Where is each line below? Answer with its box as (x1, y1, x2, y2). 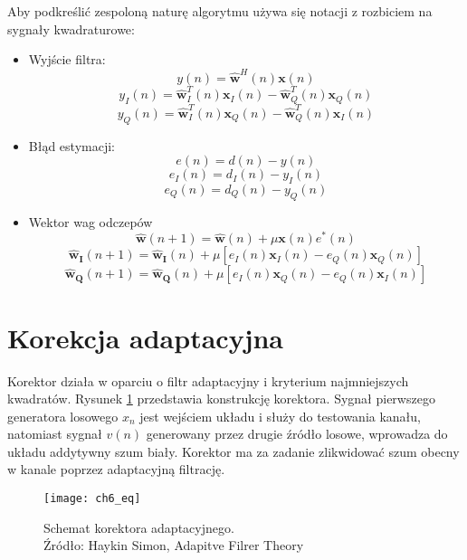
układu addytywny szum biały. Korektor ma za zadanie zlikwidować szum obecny (7, 441, 460, 460)
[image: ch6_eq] (43, 492, 141, 506)
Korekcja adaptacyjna (7, 318, 284, 356)
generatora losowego (7, 406, 119, 425)
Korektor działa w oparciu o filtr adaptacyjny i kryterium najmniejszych (7, 371, 409, 390)
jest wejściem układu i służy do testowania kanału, (139, 406, 422, 425)
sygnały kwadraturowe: (7, 19, 135, 38)
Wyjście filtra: (28, 50, 106, 69)
